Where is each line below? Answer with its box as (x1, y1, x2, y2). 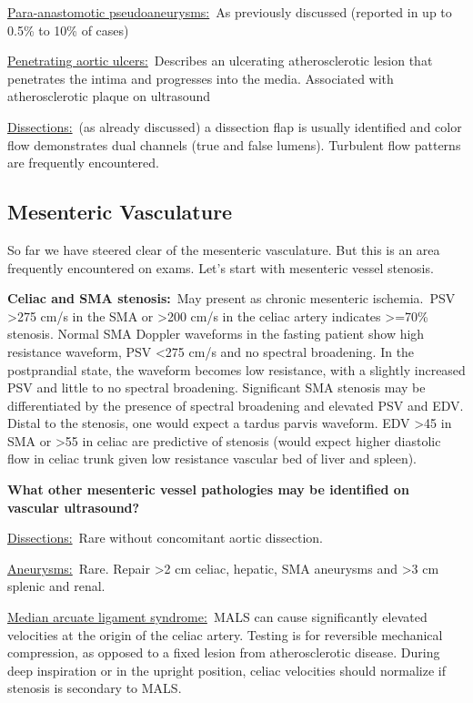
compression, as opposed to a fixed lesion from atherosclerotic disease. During (7, 643, 440, 662)
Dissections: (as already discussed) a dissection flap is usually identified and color (7, 117, 462, 136)
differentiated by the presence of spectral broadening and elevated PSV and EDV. (7, 395, 464, 414)
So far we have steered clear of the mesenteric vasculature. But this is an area (7, 239, 440, 259)
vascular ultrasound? (7, 497, 140, 516)
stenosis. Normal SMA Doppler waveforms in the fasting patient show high (7, 324, 425, 343)
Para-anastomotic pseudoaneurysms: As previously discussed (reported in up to (7, 3, 452, 21)
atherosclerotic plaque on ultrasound (7, 87, 211, 106)
